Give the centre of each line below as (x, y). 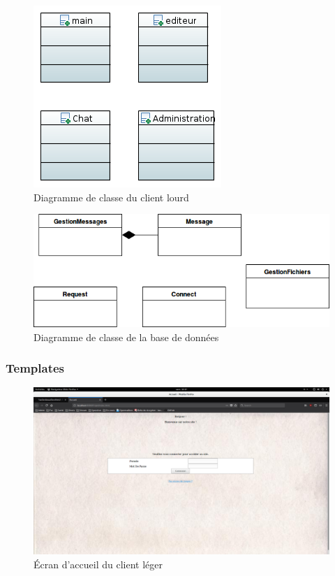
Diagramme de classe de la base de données (126, 337)
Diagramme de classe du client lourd (111, 197)
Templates (35, 368)
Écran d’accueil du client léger (98, 564)
